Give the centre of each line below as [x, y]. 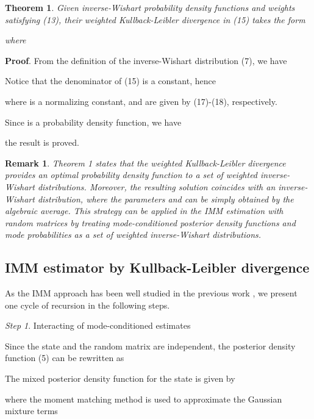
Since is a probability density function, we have [93, 122]
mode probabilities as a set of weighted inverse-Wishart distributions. [133, 235]
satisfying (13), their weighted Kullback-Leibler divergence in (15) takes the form [155, 19]
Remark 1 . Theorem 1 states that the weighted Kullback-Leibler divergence [145, 163]
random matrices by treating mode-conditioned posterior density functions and [150, 222]
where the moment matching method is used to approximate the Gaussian [144, 399]
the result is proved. [42, 142]
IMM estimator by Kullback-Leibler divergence [157, 267]
